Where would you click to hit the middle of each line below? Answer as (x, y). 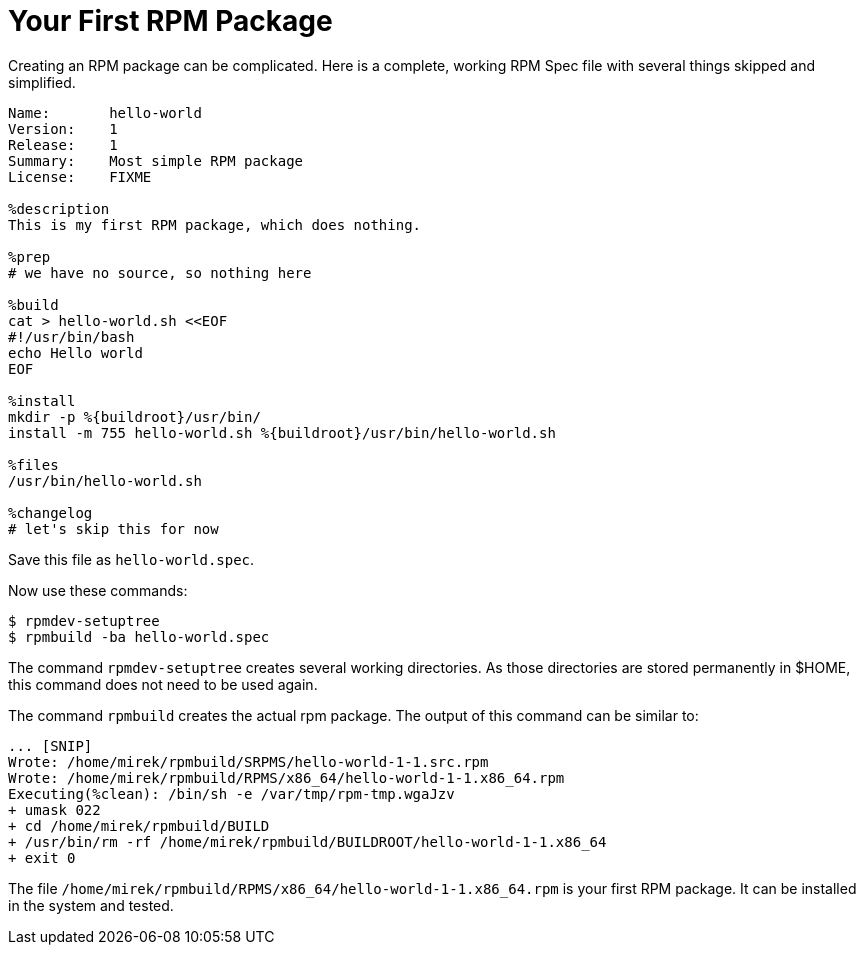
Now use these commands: (98, 590)
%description (59, 208)
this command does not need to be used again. (163, 684)
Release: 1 (63, 144)
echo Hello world (75, 352)
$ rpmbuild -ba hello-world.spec (139, 636)
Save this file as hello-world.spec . (131, 559)
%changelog (50, 512)
